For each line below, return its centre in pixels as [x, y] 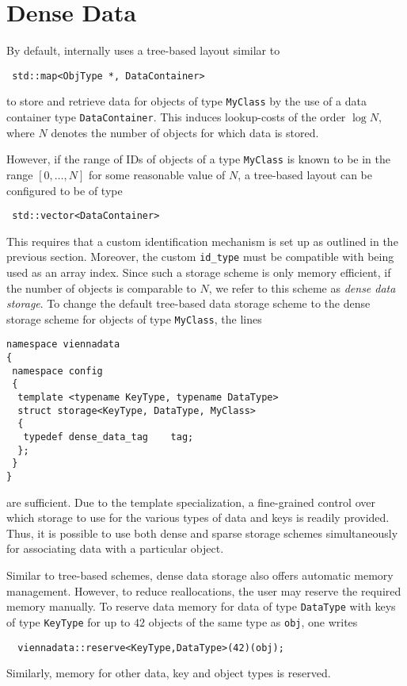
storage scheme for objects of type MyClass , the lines [134, 318]
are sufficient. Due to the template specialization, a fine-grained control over [191, 502]
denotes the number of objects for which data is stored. [185, 132]
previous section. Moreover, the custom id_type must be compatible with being [200, 257]
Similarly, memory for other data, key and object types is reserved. [169, 673]
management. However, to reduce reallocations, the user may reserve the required [204, 590]
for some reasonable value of [157, 174]
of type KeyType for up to [68, 621]
